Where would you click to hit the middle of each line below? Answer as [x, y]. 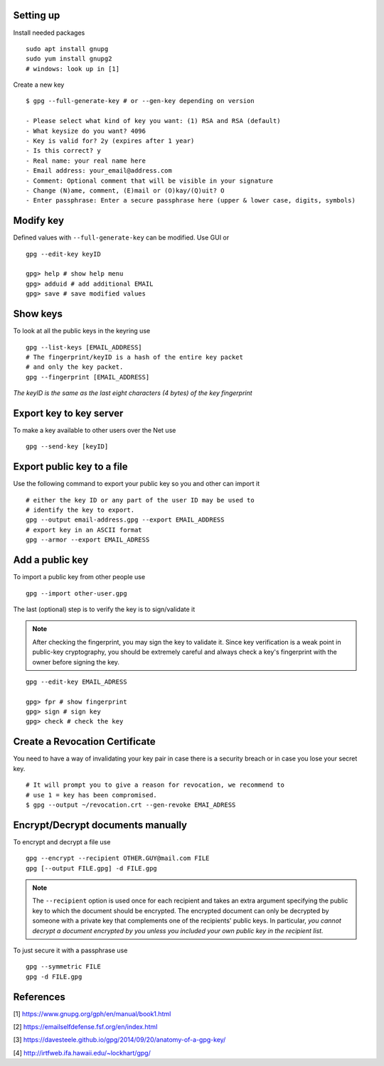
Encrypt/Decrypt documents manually [100, 825]
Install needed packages [49, 33]
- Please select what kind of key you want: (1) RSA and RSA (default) [153, 121]
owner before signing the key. [76, 662]
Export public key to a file [70, 467]
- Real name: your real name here [86, 161]
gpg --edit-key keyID [63, 254]
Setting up [37, 15]
